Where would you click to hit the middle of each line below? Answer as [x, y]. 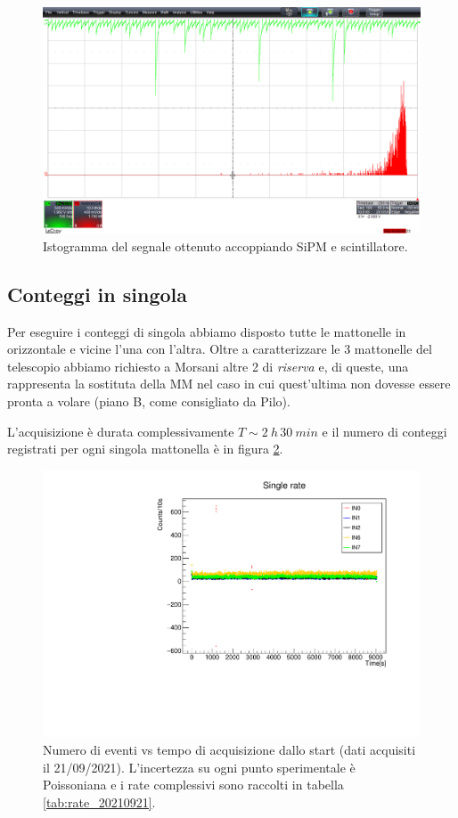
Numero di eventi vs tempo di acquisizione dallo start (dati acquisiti [229, 750]
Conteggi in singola [98, 294]
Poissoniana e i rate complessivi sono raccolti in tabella [193, 785]
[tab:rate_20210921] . [99, 802]
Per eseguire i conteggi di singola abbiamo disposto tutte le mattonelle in [207, 331]
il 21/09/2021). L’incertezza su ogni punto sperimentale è [199, 767]
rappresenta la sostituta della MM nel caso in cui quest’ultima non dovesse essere [229, 384]
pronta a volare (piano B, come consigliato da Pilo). [149, 401]
